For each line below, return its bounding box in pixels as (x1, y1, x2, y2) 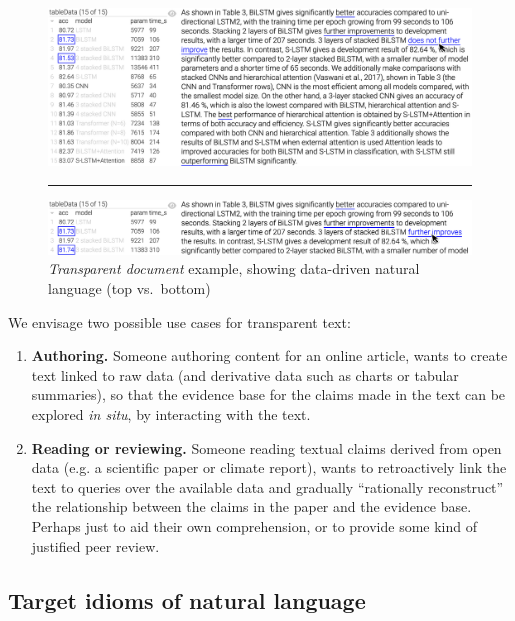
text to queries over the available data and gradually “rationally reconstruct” (31, 476, 504, 497)
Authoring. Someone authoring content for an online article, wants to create (31, 345, 508, 366)
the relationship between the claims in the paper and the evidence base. (31, 496, 472, 517)
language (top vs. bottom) (48, 278, 211, 299)
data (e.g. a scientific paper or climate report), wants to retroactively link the (31, 457, 507, 478)
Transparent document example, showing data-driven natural (48, 258, 420, 279)
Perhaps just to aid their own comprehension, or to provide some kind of (31, 515, 478, 536)
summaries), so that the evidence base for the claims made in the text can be (31, 384, 506, 405)
